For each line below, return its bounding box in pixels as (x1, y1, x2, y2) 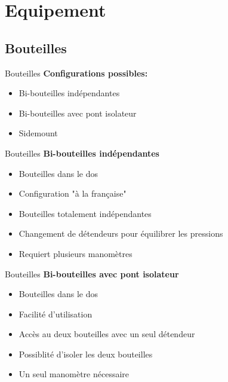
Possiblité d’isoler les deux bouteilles (19, 347, 153, 360)
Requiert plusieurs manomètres (19, 247, 133, 259)
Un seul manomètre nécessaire (19, 368, 130, 380)
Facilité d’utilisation (19, 307, 93, 320)
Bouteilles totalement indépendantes (19, 207, 152, 219)
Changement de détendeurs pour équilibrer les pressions (19, 227, 223, 240)
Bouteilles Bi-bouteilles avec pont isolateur (5, 267, 179, 280)
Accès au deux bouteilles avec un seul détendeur (19, 328, 195, 340)
